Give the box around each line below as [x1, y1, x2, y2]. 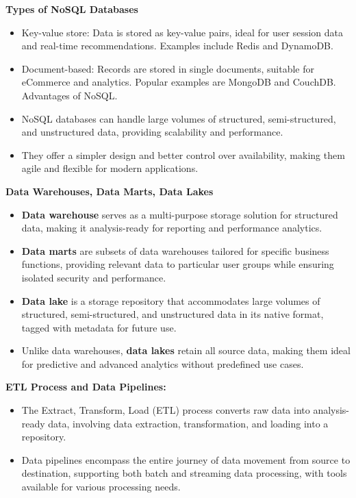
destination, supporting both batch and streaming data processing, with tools [21, 466, 347, 480]
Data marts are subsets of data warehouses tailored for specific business [21, 243, 329, 258]
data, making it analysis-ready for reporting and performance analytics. [21, 221, 322, 235]
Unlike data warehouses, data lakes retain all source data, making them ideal [21, 343, 351, 358]
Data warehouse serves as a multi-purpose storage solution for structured [21, 207, 338, 221]
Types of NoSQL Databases [5, 2, 138, 16]
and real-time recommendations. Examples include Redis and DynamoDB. [21, 38, 333, 53]
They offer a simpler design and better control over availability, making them [21, 147, 345, 162]
